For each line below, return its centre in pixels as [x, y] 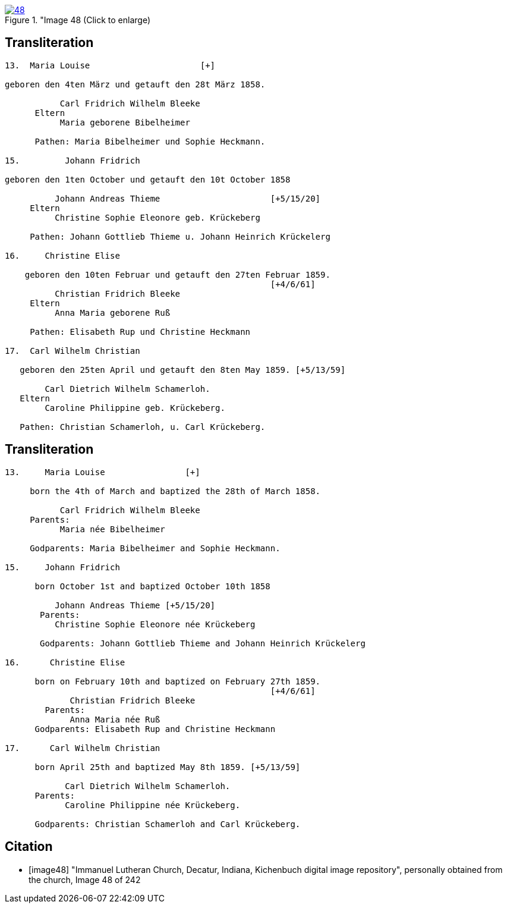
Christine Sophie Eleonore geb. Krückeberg [158, 217]
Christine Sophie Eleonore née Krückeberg [155, 624]
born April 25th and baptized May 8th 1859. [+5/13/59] [168, 767]
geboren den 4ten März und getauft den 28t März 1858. [135, 84]
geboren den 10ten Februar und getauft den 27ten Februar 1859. [177, 274]
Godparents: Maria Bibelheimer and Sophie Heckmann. [155, 548]
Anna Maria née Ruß [115, 719]
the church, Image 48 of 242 [85, 879]
